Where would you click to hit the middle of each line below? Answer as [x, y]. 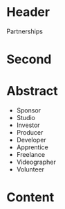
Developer [31, 140]
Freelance [31, 155]
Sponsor [29, 110]
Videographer [36, 162]
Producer [30, 133]
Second [29, 59]
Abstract [32, 91]
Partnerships [25, 31]
